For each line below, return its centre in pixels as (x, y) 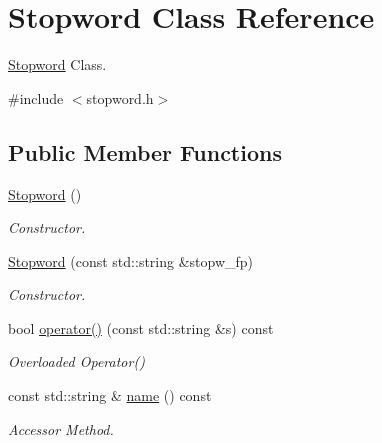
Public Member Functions (145, 151)
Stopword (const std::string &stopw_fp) (131, 260)
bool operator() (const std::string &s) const (141, 327)
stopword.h (120, 97)
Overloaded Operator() (76, 361)
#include (36, 97)
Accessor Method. (61, 428)
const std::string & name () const (110, 395)
